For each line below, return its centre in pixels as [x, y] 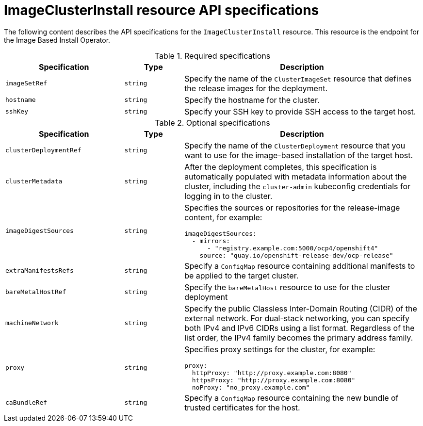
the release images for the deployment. [256, 88]
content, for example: [223, 217]
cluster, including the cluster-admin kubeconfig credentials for [298, 186]
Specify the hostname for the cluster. [252, 100]
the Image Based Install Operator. [57, 40]
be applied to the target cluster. [242, 275]
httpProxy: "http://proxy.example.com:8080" [272, 373]
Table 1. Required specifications [212, 56]
